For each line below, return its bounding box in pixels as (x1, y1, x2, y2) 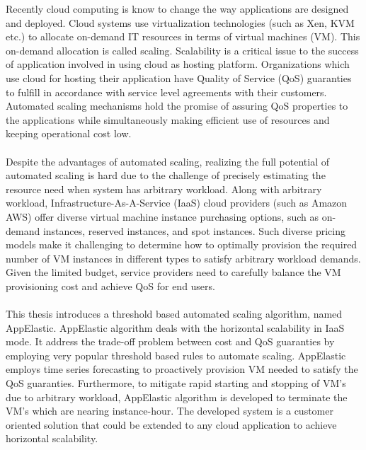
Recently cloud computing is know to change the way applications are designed (6, 1, 349, 16)
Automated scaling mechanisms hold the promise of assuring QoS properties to (6, 98, 348, 113)
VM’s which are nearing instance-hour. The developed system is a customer (6, 403, 333, 418)
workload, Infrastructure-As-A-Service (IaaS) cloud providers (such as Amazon (6, 195, 348, 210)
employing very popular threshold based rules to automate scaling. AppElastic (6, 347, 346, 362)
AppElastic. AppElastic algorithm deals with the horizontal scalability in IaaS (6, 320, 345, 335)
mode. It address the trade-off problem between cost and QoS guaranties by (6, 334, 335, 349)
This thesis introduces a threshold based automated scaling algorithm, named (6, 306, 343, 321)
